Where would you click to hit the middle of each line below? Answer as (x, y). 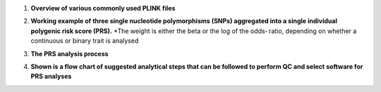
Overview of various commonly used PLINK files (103, 8)
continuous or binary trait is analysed (85, 41)
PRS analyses (51, 77)
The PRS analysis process (69, 53)
